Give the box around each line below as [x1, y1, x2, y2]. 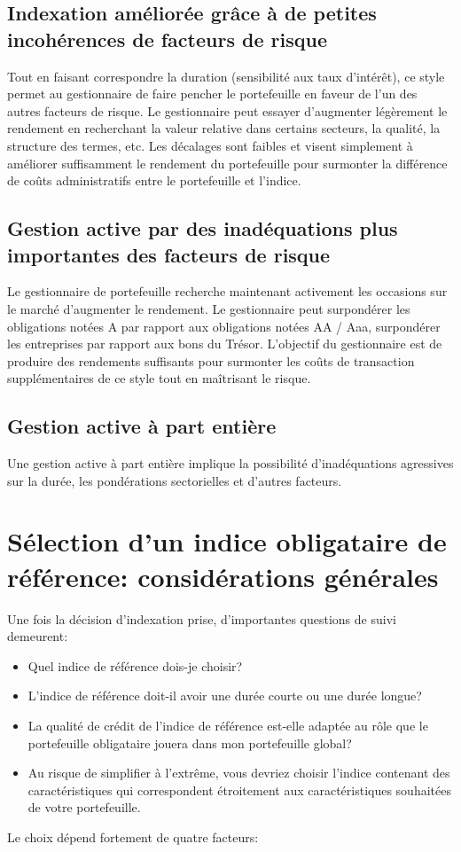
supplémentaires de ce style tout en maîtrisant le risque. [7, 369, 311, 387]
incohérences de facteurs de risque [7, 25, 327, 52]
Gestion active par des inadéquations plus [7, 215, 398, 242]
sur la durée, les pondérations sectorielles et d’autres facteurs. [7, 471, 342, 489]
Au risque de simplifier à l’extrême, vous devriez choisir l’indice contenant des [27, 763, 450, 782]
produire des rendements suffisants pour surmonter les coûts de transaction [7, 351, 415, 370]
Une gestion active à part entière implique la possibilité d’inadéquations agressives [7, 454, 454, 473]
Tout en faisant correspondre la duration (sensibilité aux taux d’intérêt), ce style [7, 66, 445, 85]
